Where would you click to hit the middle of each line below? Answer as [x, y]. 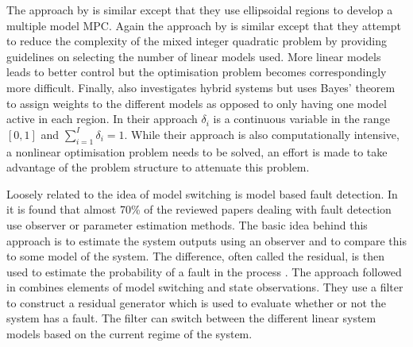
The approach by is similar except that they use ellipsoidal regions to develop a [200, 10]
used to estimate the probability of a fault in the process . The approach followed [204, 271]
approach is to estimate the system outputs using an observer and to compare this [206, 240]
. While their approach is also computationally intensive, [262, 134]
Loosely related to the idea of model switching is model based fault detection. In [202, 193]
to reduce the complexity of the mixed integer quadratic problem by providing [197, 41]
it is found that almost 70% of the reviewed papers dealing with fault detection [199, 209]
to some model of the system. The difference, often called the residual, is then [196, 256]
